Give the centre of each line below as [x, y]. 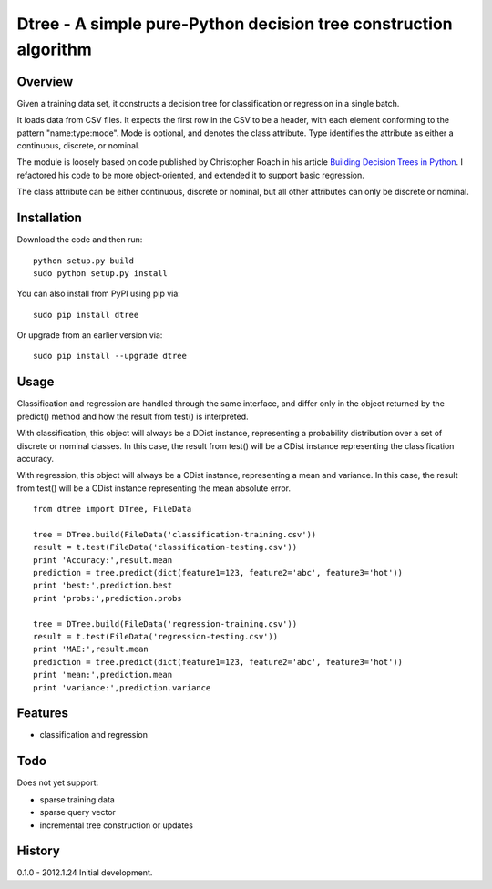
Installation [49, 218]
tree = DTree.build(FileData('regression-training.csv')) [165, 623]
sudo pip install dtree [86, 315]
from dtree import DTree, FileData [113, 509]
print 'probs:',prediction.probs [108, 598]
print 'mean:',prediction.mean [103, 675]
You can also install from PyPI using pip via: [99, 294]
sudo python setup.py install [101, 273]
